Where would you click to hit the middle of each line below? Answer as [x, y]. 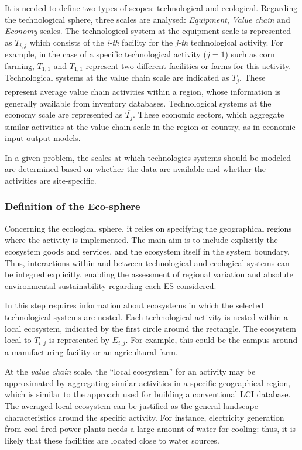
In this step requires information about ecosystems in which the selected [134, 305]
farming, [20, 65]
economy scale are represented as [64, 114]
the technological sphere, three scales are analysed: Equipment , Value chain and [147, 19]
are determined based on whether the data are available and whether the [135, 169]
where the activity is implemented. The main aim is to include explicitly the [141, 240]
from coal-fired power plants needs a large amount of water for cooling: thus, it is [150, 429]
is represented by [79, 340]
